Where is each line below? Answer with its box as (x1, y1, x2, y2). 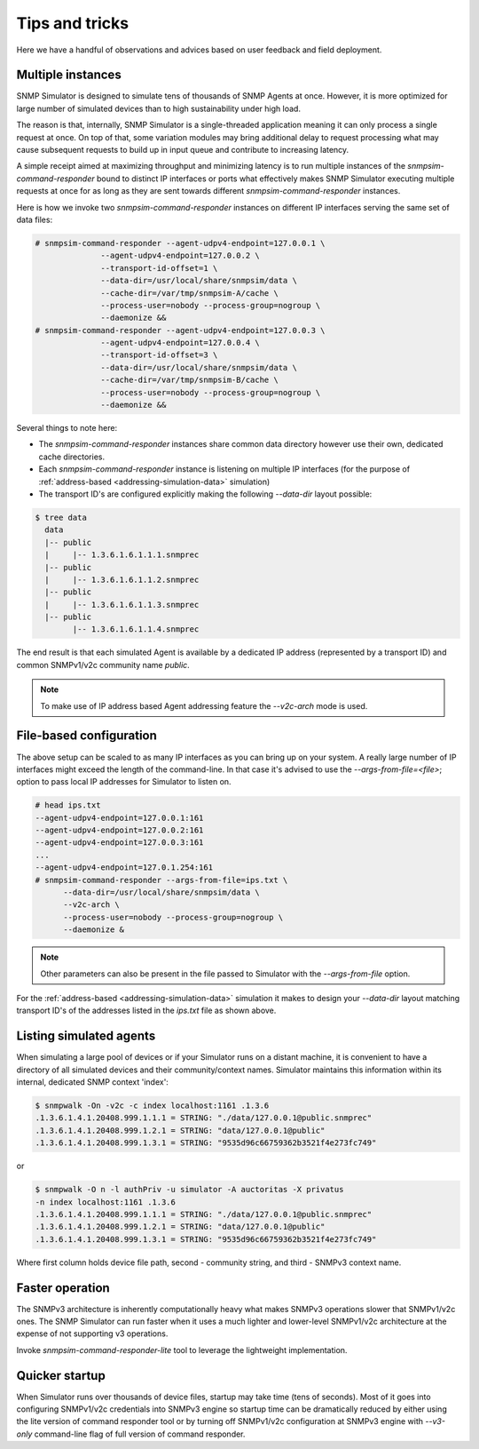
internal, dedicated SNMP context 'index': (16, 1077, 169, 1087)
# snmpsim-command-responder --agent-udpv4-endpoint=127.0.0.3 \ (35, 325, 326, 335)
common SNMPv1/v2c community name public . (16, 659, 190, 670)
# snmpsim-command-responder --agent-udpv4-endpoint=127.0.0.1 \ (35, 238, 326, 248)
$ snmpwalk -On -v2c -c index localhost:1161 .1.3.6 (35, 1101, 270, 1111)
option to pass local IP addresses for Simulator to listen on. (16, 776, 232, 787)
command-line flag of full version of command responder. (34, 1429, 246, 1439)
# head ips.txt (35, 800, 101, 810)
